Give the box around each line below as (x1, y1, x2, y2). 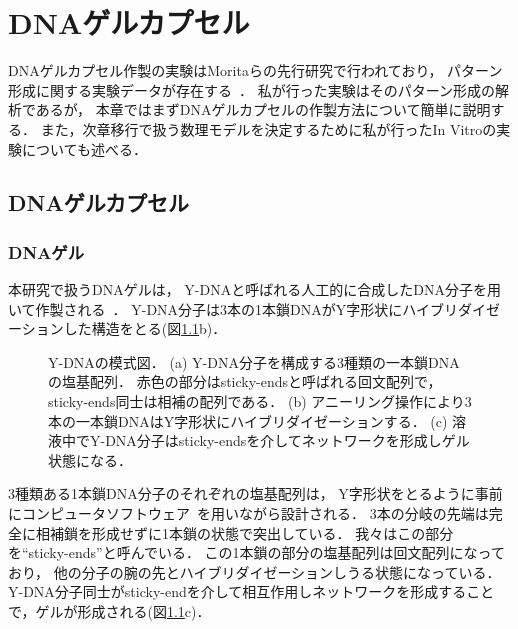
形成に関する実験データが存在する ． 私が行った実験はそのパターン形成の (8, 79, 495, 100)
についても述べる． (21, 138, 147, 159)
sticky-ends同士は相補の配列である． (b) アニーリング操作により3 (48, 391, 472, 412)
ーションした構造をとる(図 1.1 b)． (8, 318, 227, 339)
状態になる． (48, 449, 132, 470)
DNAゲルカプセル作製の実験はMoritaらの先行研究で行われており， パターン (8, 60, 503, 81)
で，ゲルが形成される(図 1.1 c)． (8, 601, 211, 621)
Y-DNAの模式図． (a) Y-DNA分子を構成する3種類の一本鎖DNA (48, 351, 460, 372)
